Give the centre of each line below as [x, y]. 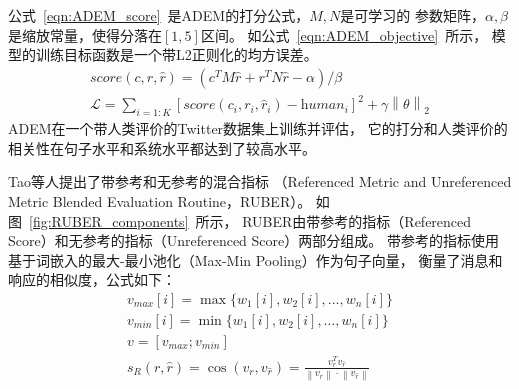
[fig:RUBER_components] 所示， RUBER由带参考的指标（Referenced [250, 220]
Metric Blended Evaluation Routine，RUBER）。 [160, 200]
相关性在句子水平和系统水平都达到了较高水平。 [162, 147]
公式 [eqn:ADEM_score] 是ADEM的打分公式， [159, 15]
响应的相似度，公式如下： [92, 279]
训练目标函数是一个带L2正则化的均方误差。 [176, 54]
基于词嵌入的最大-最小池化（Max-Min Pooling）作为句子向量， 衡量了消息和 [255, 259]
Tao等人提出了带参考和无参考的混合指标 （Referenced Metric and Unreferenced [260, 181]
